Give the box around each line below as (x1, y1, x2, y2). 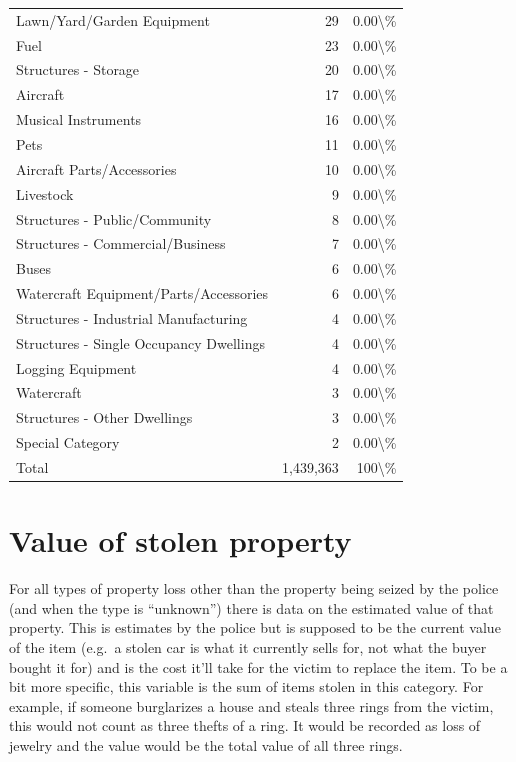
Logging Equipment (16, 357, 137, 378)
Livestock (16, 183, 74, 204)
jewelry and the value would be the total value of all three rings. (9, 734, 403, 755)
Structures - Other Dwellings (16, 407, 193, 428)
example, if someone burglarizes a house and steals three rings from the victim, (9, 695, 494, 716)
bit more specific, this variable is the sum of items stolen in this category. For (9, 676, 484, 697)
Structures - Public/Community (16, 208, 212, 229)
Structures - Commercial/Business (16, 233, 226, 254)
